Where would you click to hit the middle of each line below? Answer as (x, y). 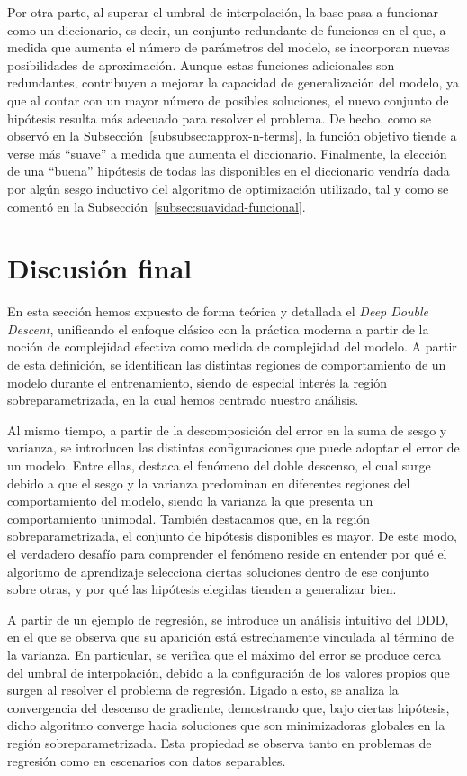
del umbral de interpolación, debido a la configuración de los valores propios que (229, 672)
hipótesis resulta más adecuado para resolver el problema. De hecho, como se (219, 118)
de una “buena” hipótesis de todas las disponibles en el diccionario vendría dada (229, 171)
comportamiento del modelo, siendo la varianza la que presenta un (190, 501)
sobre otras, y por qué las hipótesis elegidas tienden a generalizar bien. (202, 589)
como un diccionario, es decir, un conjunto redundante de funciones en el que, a (227, 29)
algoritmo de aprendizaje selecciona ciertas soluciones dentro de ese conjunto (219, 571)
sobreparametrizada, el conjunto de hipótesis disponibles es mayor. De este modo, (232, 536)
